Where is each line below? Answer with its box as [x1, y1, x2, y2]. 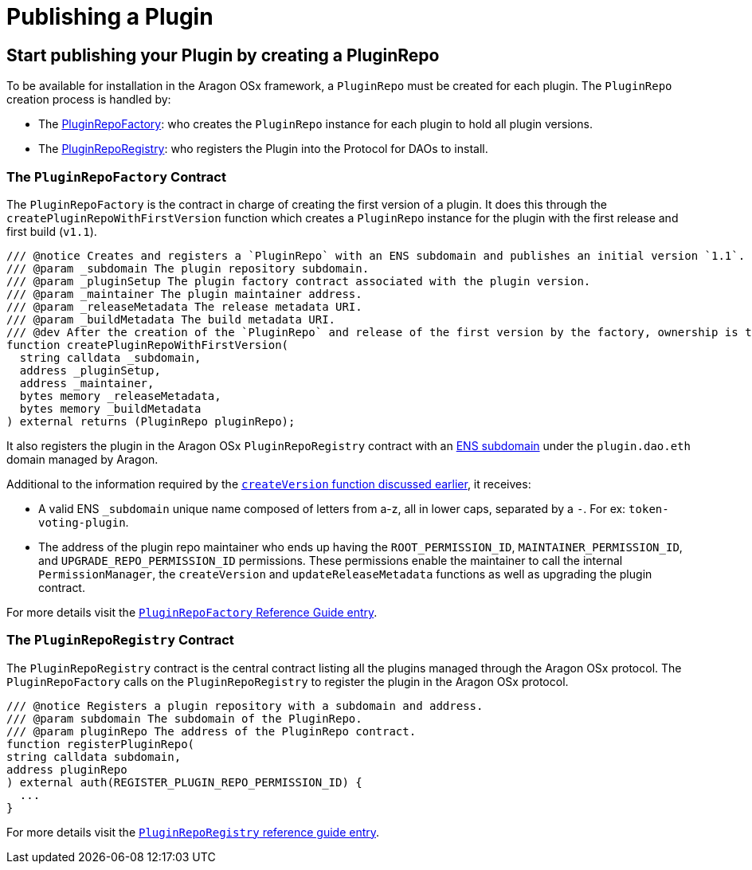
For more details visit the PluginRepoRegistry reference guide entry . [6, 825, 380, 839]
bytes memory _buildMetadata [19, 402, 202, 415]
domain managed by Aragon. [6, 452, 159, 466]
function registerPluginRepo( [6, 737, 195, 750]
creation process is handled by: [6, 92, 171, 107]
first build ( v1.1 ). [6, 224, 97, 238]
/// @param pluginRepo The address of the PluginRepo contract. [6, 724, 417, 738]
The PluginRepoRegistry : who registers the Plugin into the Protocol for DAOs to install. [38, 142, 488, 156]
